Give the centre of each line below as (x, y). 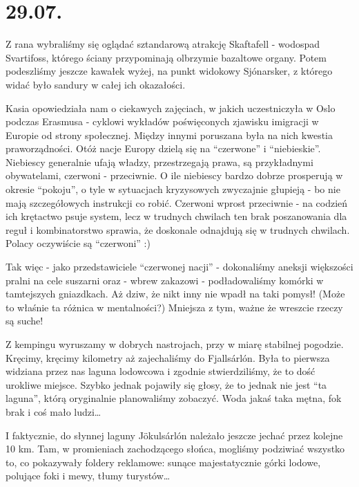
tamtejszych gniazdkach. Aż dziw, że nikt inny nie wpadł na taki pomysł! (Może (175, 294)
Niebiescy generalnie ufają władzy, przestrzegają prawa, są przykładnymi (159, 162)
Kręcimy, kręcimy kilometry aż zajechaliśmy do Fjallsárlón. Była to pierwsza (168, 357)
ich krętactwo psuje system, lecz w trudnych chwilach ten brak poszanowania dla (176, 216)
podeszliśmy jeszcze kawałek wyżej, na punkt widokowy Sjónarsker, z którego (169, 71)
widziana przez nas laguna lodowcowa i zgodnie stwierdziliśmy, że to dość (161, 371)
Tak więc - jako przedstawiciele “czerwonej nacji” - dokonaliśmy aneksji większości (179, 267)
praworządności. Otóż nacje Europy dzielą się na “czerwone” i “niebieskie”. (163, 148)
